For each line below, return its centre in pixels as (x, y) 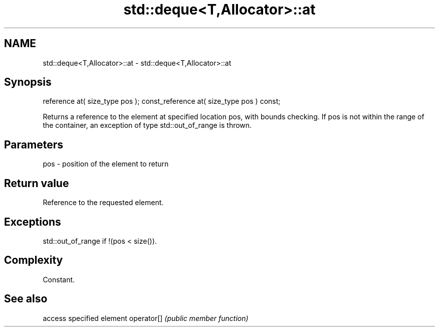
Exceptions (33, 222)
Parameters (34, 144)
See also (26, 299)
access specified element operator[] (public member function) (146, 318)
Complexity (34, 260)
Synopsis (28, 82)
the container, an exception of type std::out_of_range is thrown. (147, 125)
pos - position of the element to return (106, 164)
